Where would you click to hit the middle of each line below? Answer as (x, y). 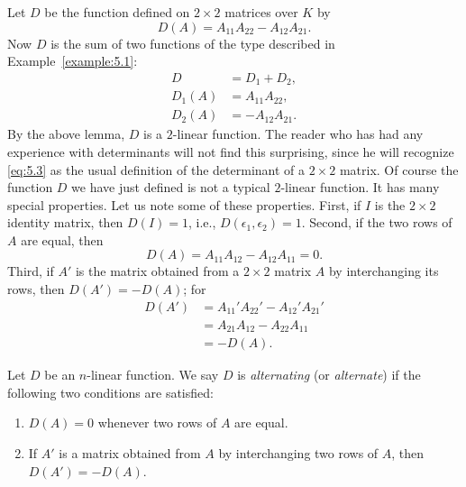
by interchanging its (384, 271)
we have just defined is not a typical (171, 187)
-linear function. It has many (360, 187)
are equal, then (62, 239)
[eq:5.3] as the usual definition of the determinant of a (156, 169)
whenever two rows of (157, 423)
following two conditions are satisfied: (110, 392)
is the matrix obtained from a (157, 271)
